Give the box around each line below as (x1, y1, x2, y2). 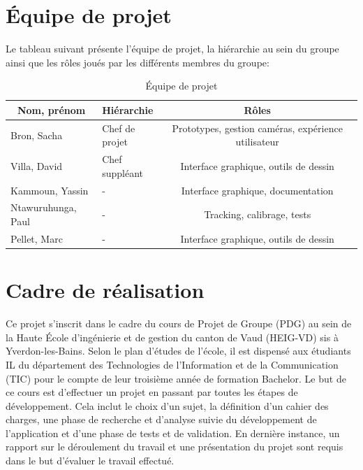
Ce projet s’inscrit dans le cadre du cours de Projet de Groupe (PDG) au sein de (6, 316, 352, 331)
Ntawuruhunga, (10, 200, 77, 215)
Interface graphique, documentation (181, 183, 334, 197)
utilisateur (235, 134, 279, 149)
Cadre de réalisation (6, 276, 205, 304)
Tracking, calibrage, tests (204, 207, 311, 222)
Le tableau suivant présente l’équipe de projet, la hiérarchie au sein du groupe (6, 41, 339, 56)
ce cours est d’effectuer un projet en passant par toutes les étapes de (6, 385, 298, 399)
